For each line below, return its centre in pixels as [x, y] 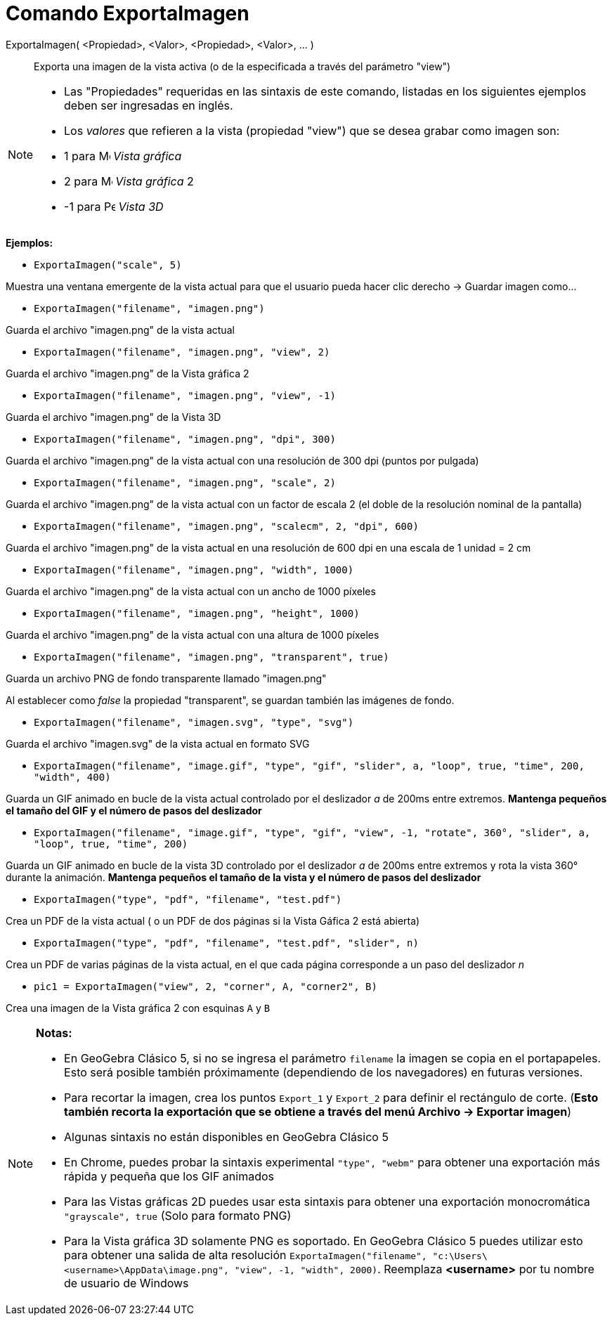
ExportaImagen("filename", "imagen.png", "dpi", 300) [185, 439]
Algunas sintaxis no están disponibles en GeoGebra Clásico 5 [226, 1137]
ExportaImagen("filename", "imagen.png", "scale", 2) [185, 482]
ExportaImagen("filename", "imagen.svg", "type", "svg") [194, 722]
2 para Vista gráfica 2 [129, 181]
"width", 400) [72, 777]
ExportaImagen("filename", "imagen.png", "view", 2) [182, 352]
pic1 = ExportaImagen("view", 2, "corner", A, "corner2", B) [206, 986]
